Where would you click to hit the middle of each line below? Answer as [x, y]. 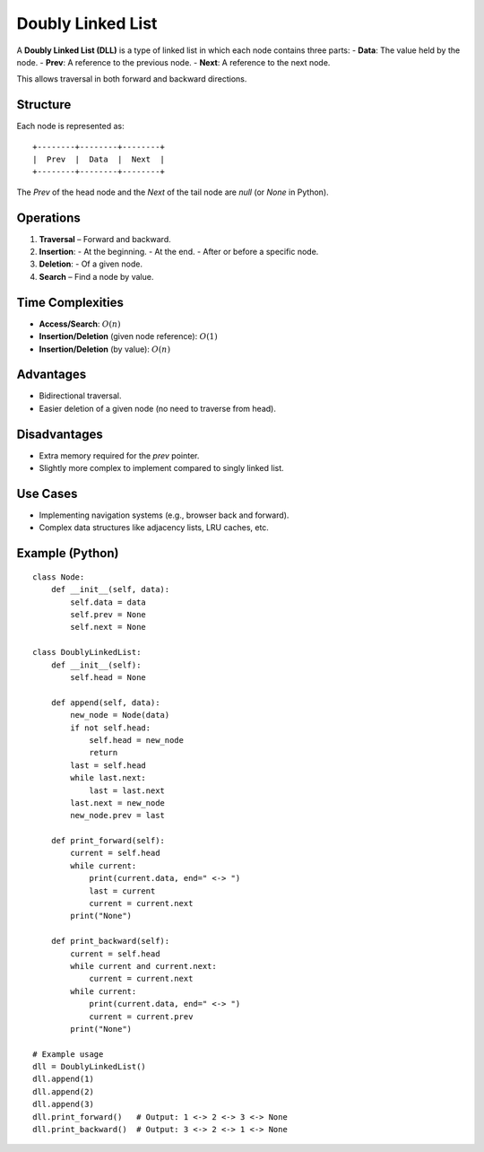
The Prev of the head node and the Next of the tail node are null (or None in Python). [173, 192]
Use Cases [47, 493]
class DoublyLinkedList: [87, 652]
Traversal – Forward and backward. [105, 239]
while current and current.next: [143, 966]
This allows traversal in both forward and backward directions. [132, 79]
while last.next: [108, 778]
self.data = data [108, 602]
